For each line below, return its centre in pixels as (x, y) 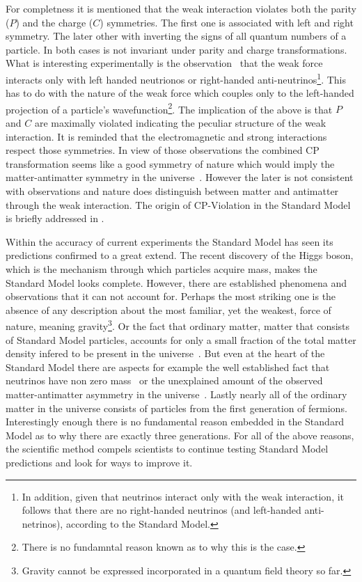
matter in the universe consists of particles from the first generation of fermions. (176, 408)
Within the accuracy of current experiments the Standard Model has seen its (170, 241)
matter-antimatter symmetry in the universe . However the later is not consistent (180, 177)
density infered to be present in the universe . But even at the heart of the (165, 353)
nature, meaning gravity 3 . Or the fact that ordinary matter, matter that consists (178, 325)
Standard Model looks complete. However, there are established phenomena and (176, 282)
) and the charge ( (54, 22)
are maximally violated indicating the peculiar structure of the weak (180, 123)
